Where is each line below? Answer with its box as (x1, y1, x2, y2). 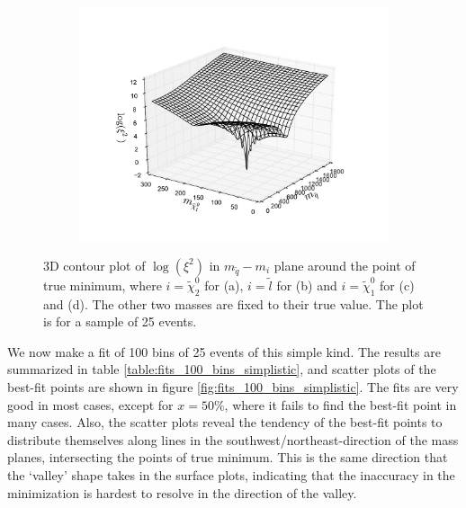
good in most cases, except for (7, 395, 174, 414)
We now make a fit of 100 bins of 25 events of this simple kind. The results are (7, 342, 441, 361)
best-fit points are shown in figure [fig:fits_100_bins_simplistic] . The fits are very (7, 377, 459, 396)
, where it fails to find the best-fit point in (224, 395, 457, 414)
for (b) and (276, 275, 337, 294)
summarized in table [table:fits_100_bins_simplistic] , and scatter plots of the (7, 360, 436, 379)
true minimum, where (43, 275, 162, 294)
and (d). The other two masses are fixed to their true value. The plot (43, 294, 424, 313)
